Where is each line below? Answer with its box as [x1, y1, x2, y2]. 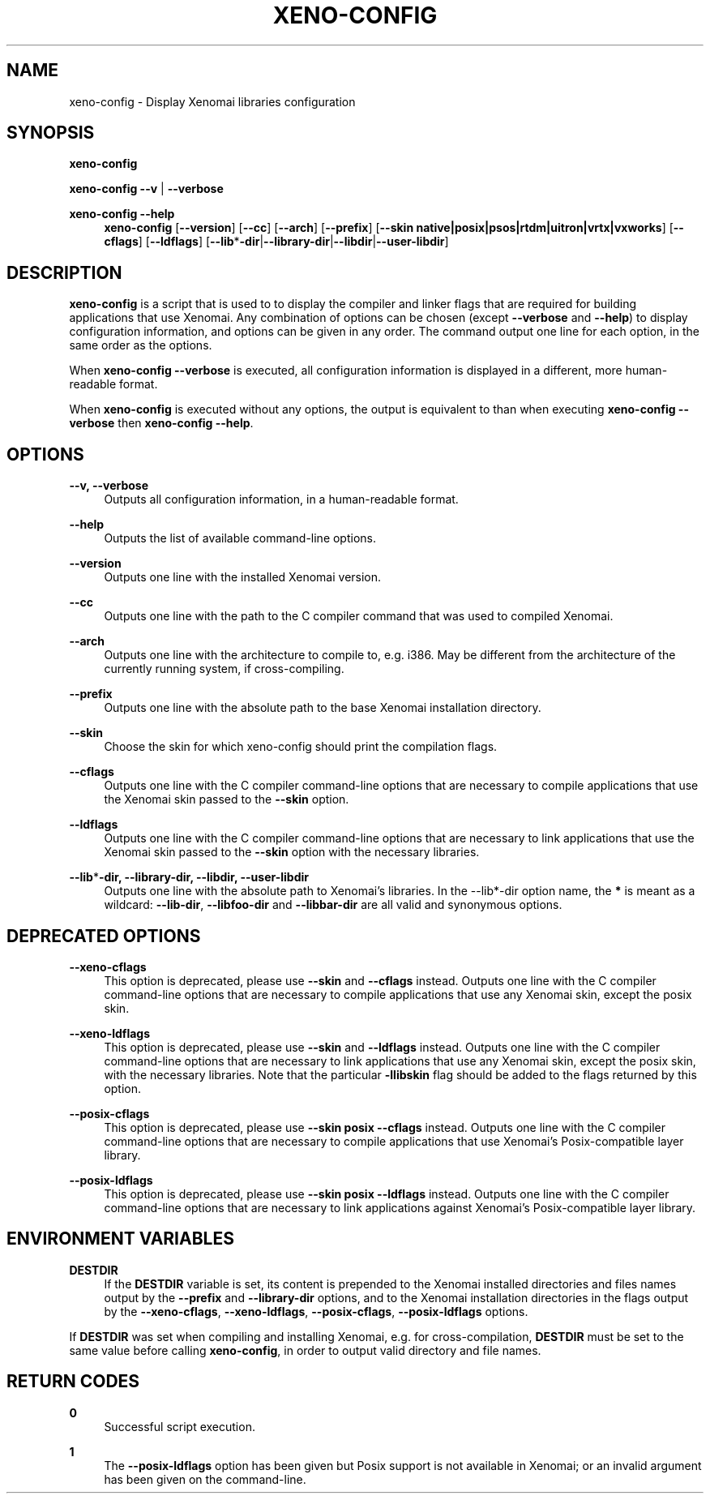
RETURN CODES [6, 1371, 140, 1392]
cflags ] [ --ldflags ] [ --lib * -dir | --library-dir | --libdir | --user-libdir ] [104, 234, 449, 249]
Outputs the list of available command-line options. [104, 531, 377, 546]
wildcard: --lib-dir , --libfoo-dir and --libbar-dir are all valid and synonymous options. [104, 898, 562, 912]
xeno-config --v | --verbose [69, 182, 224, 196]
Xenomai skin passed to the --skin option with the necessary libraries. [104, 845, 480, 859]
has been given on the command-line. [104, 1472, 306, 1486]
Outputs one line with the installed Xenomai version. [104, 570, 382, 585]
